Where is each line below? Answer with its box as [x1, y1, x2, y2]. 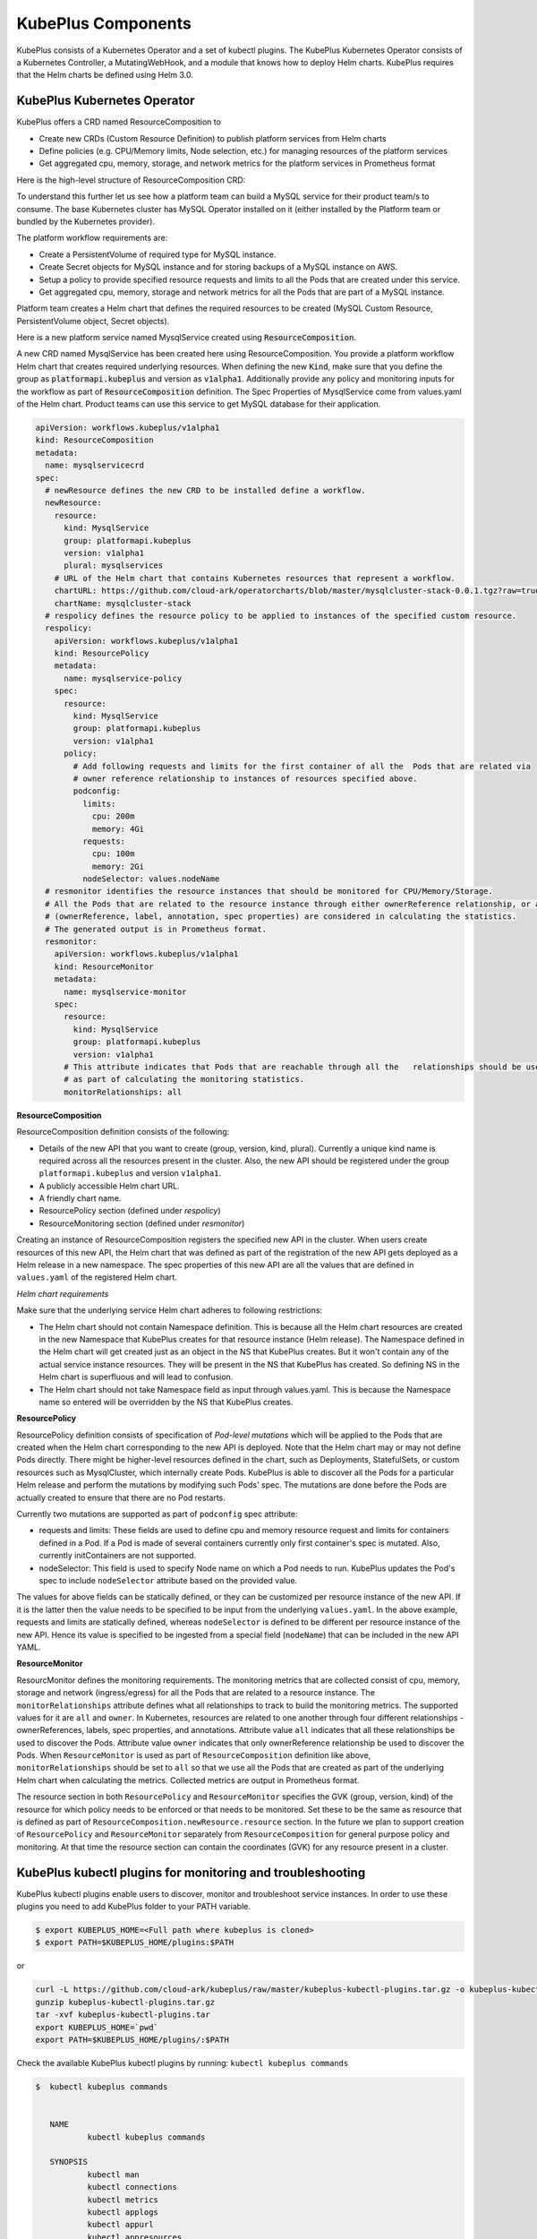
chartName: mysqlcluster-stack [54, 598, 192, 608]
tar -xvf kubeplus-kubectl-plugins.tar [35, 2010, 210, 2020]
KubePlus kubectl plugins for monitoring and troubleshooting [16, 1865, 366, 1880]
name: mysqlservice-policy [64, 673, 183, 683]
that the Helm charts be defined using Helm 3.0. [16, 70, 194, 81]
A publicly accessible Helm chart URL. [38, 1180, 180, 1191]
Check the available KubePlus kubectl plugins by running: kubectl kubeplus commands [16, 2058, 349, 2068]
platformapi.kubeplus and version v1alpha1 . [38, 1168, 222, 1179]
